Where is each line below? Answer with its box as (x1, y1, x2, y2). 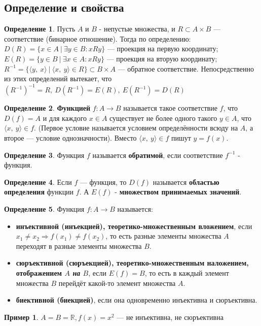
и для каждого (43, 112, 87, 123)
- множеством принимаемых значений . (115, 186, 242, 197)
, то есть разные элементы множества (105, 231, 221, 241)
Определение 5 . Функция (4, 204, 85, 214)
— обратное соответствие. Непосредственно (118, 63, 254, 74)
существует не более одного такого (109, 112, 217, 123)
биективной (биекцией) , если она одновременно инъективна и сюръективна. (16, 295, 257, 305)
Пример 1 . (4, 311, 39, 322)
